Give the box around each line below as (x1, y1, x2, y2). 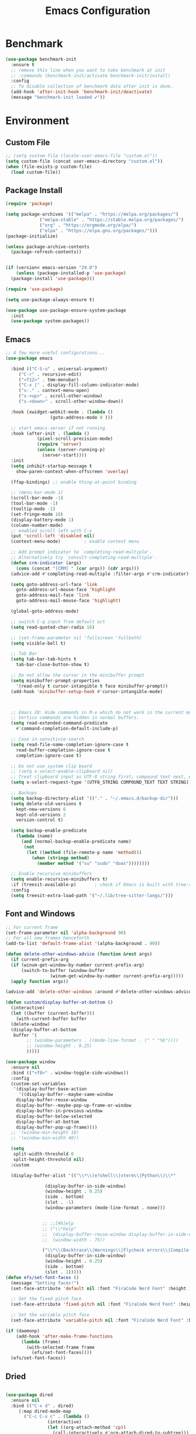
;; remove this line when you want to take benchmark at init (11, 67, 166, 73)
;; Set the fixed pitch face (11, 1296, 82, 1302)
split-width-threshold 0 (13, 1151, 74, 1157)
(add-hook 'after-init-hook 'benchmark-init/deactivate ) (11, 89, 153, 95)
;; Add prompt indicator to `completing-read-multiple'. (11, 549, 153, 555)
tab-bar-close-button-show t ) (16, 662, 90, 668)
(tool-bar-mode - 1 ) (11, 501, 59, 506)
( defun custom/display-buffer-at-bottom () (5, 999, 114, 1005)
